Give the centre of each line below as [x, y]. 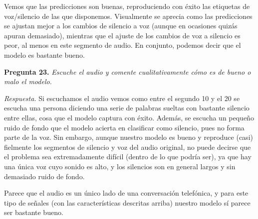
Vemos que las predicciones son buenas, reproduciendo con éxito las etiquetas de [127, 6]
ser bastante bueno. [34, 212]
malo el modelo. [28, 81]
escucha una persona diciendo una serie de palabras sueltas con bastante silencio [127, 108]
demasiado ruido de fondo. [44, 176]
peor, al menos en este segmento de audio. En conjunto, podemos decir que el [123, 45]
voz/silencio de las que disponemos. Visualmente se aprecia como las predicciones [128, 16]
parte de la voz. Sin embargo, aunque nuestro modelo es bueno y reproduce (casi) [129, 137]
